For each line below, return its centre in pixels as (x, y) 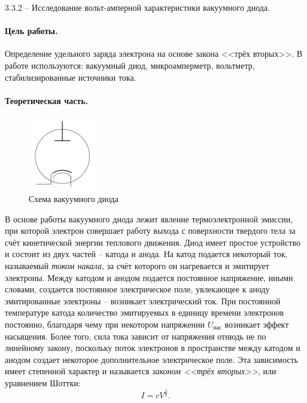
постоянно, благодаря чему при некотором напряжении (105, 324)
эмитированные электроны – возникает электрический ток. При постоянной (143, 300)
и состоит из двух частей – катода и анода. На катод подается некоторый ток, (146, 254)
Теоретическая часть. (47, 100)
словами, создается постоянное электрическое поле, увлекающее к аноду (137, 289)
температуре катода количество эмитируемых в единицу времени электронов (145, 312)
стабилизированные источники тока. (71, 77)
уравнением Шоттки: (43, 382)
